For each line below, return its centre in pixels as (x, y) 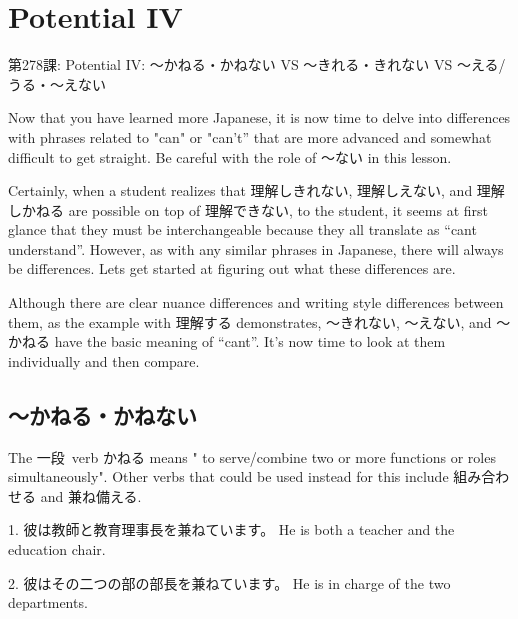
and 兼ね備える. (91, 495)
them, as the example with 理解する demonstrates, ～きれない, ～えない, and (250, 321)
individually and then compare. (104, 360)
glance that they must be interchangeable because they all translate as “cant (242, 229)
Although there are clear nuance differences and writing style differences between (256, 302)
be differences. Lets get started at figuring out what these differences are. (232, 268)
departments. (48, 602)
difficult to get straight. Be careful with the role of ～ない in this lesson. (230, 156)
